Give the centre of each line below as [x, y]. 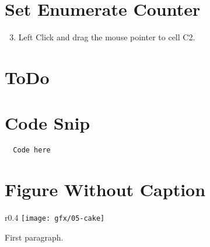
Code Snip [48, 123]
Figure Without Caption [105, 189]
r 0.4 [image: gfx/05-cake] [55, 217]
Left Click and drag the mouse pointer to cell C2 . [107, 37]
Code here [32, 150]
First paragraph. [34, 237]
